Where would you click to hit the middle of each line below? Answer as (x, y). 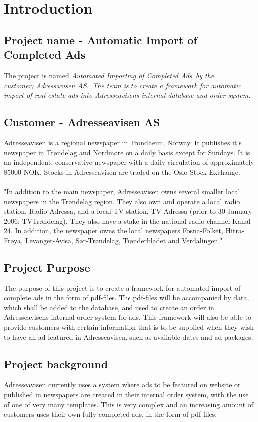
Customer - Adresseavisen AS (82, 122)
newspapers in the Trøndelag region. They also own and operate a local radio (122, 201)
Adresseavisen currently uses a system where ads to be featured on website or (122, 384)
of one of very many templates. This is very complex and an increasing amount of (129, 404)
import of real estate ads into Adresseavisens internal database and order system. (127, 95)
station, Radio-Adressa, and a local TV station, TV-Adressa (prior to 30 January (128, 211)
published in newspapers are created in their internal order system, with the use (126, 394)
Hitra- (235, 230)
